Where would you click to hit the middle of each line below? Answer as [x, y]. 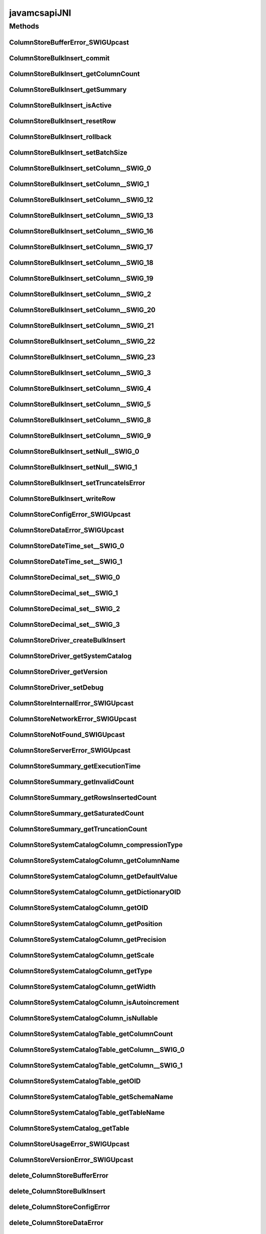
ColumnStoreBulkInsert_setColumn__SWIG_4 [80, 388]
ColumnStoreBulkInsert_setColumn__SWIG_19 [81, 278]
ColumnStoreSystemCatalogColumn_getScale [82, 955]
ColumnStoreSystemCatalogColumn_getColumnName [94, 861]
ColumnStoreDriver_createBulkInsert [67, 640]
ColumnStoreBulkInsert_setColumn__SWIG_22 [82, 341]
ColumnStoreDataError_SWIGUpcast [66, 530]
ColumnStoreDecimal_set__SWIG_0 [65, 578]
